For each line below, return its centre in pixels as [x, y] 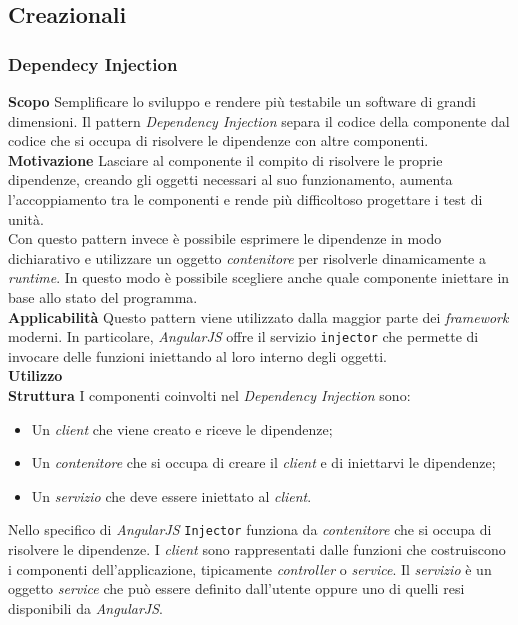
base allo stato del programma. [103, 296]
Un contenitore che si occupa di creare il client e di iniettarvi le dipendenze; [263, 462]
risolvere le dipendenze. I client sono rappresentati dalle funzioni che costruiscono [257, 549]
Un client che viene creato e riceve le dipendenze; [182, 428]
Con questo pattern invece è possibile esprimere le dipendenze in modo [225, 238]
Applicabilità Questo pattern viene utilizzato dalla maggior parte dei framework [258, 316]
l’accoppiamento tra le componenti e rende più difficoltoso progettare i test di [245, 198]
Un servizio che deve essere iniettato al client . [171, 495]
